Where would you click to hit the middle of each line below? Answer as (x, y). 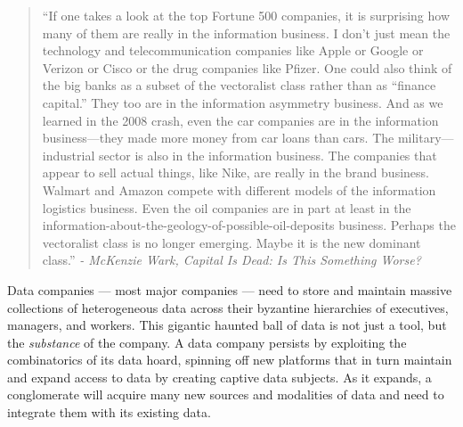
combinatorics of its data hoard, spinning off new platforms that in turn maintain (230, 360)
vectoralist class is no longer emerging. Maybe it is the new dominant (231, 242)
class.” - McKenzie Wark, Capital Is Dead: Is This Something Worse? (231, 260)
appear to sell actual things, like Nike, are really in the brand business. (236, 172)
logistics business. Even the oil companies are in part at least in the (227, 207)
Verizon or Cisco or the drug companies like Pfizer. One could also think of (247, 67)
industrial (69, 155)
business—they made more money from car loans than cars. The (218, 138)
